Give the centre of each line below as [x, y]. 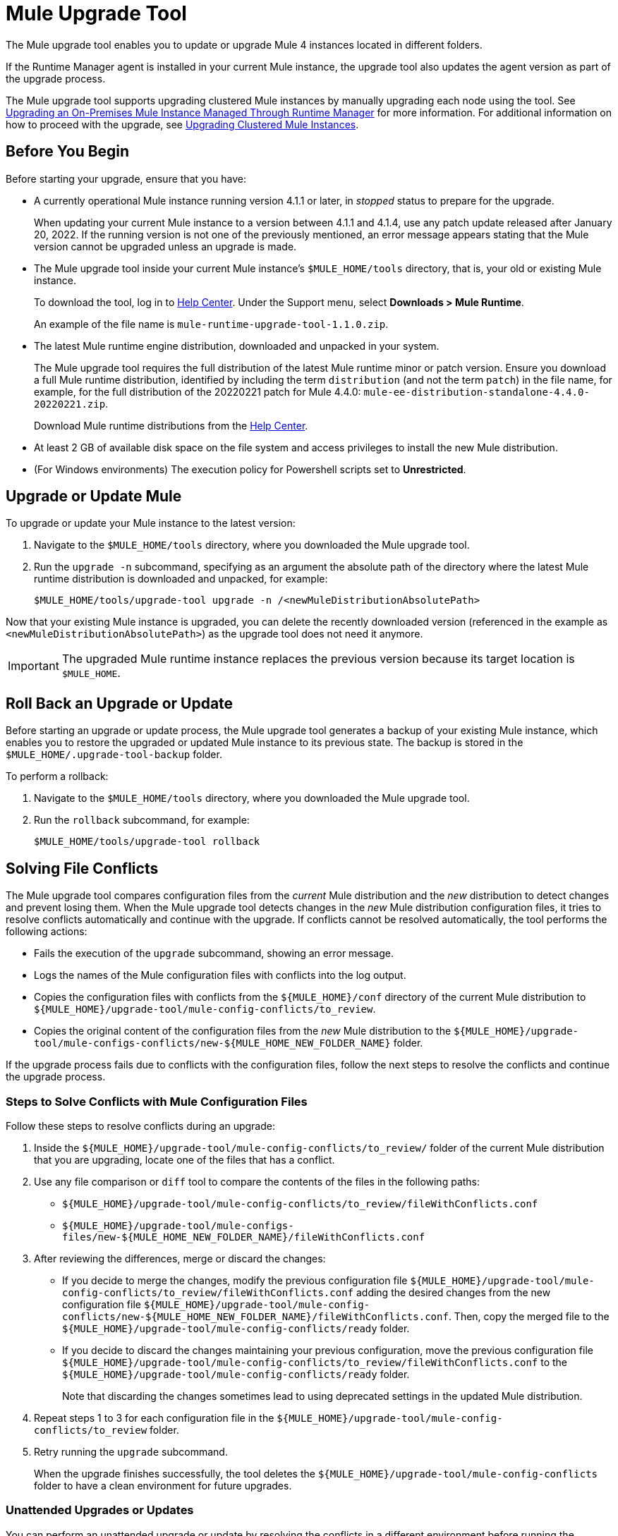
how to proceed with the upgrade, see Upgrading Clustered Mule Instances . [182, 124]
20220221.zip [70, 404]
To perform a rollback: [57, 776]
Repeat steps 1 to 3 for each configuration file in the [154, 1418]
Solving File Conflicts [82, 868]
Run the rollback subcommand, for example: [142, 820]
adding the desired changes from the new [453, 1292]
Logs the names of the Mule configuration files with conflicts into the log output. [220, 975]
